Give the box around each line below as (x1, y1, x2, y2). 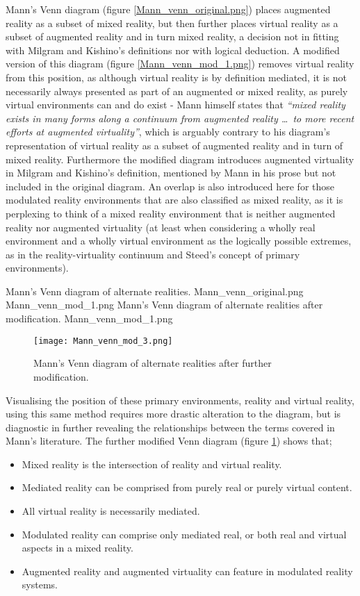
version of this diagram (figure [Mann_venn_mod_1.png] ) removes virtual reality (6, 56, 354, 71)
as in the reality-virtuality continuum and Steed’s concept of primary (6, 247, 300, 261)
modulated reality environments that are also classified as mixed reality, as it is (6, 192, 343, 207)
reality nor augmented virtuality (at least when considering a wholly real (6, 220, 316, 234)
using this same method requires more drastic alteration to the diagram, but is (6, 406, 341, 421)
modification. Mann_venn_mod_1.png (6, 311, 173, 326)
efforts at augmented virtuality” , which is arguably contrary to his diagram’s (6, 124, 330, 139)
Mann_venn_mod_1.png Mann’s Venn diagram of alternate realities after (6, 297, 323, 312)
